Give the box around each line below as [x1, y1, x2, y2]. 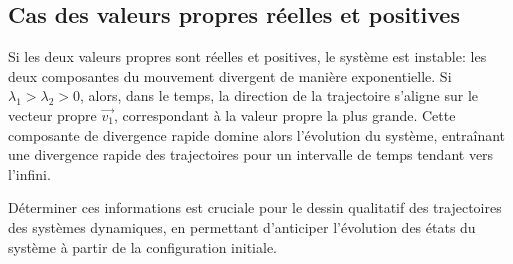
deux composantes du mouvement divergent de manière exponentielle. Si [8, 65, 452, 86]
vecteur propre [8, 104, 97, 125]
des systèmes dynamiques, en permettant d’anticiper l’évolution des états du [8, 216, 476, 237]
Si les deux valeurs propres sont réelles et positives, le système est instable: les [8, 46, 487, 67]
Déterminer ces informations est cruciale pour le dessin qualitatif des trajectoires [8, 197, 502, 218]
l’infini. [8, 163, 51, 184]
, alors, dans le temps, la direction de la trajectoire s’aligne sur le [80, 85, 479, 106]
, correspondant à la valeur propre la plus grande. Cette [113, 104, 456, 125]
